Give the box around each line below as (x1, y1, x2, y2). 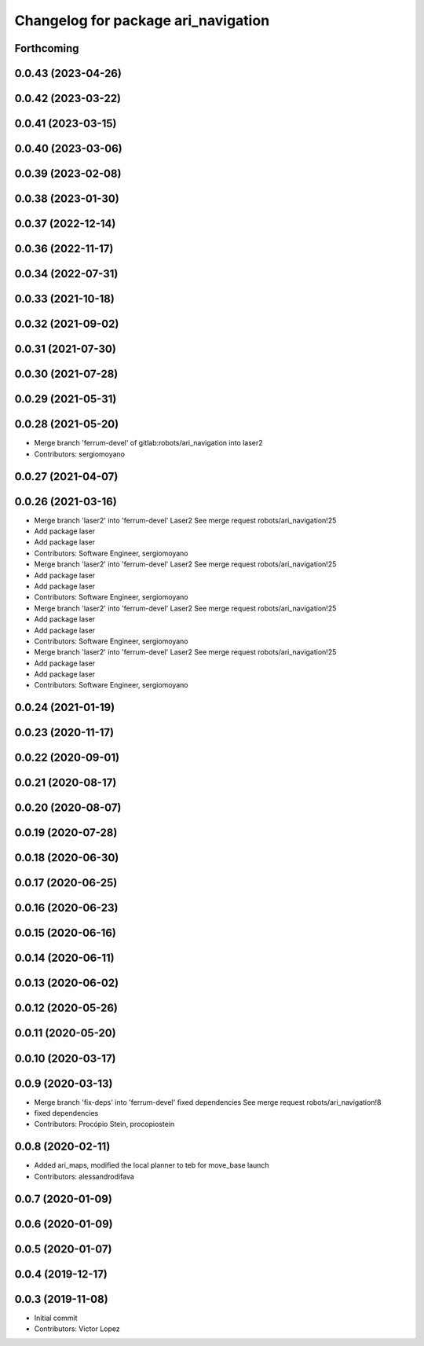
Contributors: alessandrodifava (34, 1172, 135, 1181)
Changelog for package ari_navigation (14, 12, 270, 29)
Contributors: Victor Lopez (34, 1324, 121, 1333)
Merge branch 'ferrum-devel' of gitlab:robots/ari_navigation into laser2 (34, 438, 263, 448)
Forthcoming (14, 42, 79, 55)
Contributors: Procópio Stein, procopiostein (34, 1120, 175, 1129)
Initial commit (34, 1313, 78, 1322)
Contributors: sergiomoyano (34, 449, 126, 459)
